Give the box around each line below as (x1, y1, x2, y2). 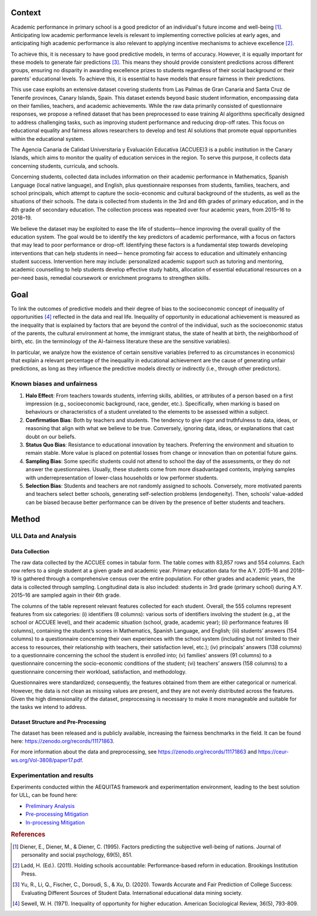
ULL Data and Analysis (11, 532, 77, 540)
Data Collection (11, 548, 50, 555)
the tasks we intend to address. (11, 704, 87, 711)
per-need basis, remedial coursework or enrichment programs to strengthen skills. (11, 274, 211, 281)
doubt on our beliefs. (25, 433, 76, 440)
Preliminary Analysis (25, 802, 75, 809)
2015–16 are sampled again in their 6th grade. (11, 591, 121, 599)
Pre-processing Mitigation (25, 810, 89, 818)
